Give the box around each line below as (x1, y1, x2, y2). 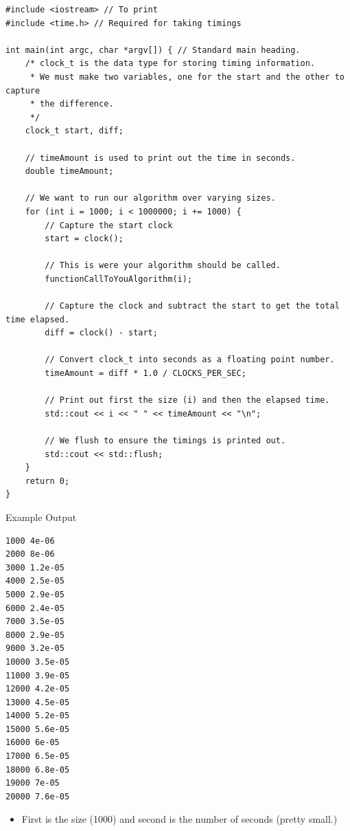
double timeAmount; (25, 166, 114, 177)
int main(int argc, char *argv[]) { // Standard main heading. (5, 45, 301, 55)
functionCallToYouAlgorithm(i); (45, 274, 193, 284)
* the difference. (30, 99, 114, 109)
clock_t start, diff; (25, 126, 124, 136)
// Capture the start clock (45, 220, 173, 230)
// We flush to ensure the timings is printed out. (45, 436, 286, 445)
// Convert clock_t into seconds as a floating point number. (45, 355, 335, 365)
